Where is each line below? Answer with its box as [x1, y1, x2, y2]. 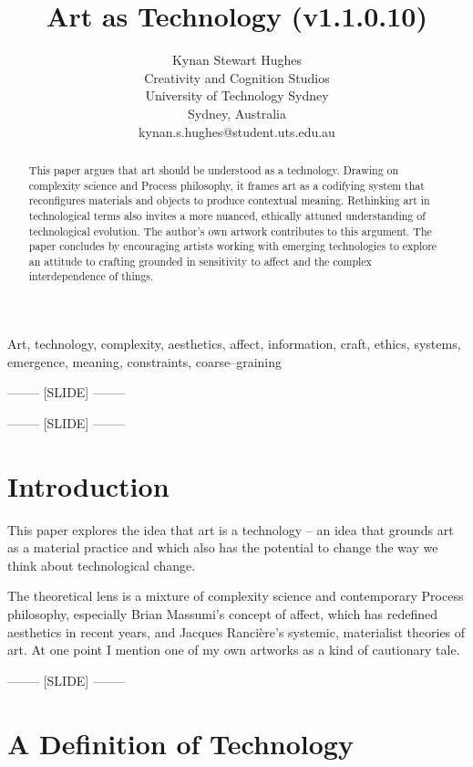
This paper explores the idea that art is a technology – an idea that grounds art [7, 520, 454, 539]
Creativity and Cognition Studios [144, 68, 330, 87]
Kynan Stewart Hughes [171, 50, 303, 69]
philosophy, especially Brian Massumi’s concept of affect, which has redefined [7, 604, 438, 624]
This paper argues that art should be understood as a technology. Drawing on [28, 162, 399, 177]
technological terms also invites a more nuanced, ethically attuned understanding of [28, 207, 426, 223]
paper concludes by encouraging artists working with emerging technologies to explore [28, 238, 437, 254]
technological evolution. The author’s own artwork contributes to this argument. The [28, 223, 432, 238]
